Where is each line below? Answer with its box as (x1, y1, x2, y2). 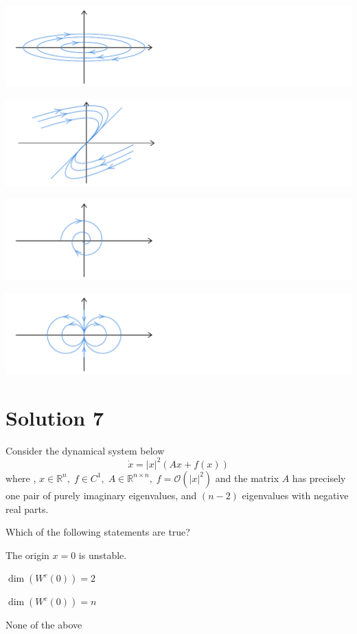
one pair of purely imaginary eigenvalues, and (5, 488, 197, 502)
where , (5, 470, 36, 485)
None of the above (5, 617, 82, 632)
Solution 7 (5, 403, 104, 431)
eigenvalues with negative (242, 488, 349, 502)
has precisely (292, 470, 346, 485)
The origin (5, 547, 49, 562)
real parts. (5, 501, 49, 516)
